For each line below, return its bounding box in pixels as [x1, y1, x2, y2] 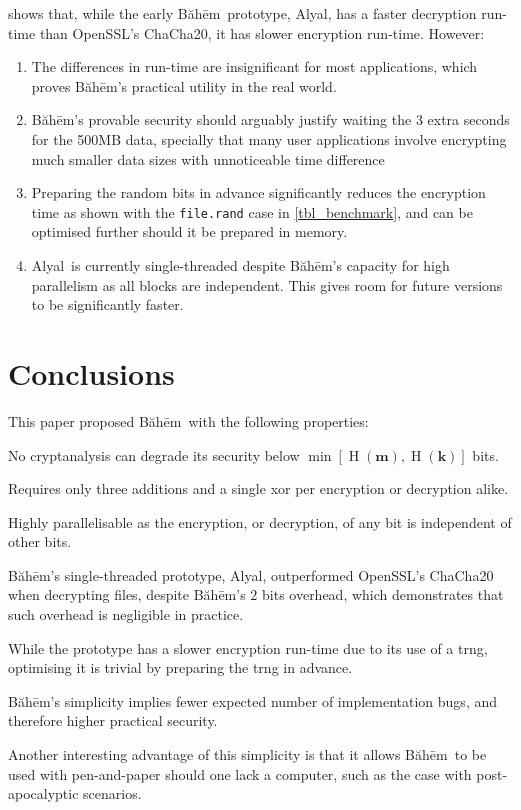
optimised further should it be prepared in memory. [31, 221, 348, 242]
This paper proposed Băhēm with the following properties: [8, 410, 369, 431]
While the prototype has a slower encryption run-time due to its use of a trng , [8, 637, 488, 658]
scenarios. [83, 783, 142, 804]
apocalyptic [8, 783, 79, 804]
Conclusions [8, 352, 175, 393]
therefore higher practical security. [8, 710, 218, 731]
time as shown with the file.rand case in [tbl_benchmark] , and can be [31, 201, 473, 222]
